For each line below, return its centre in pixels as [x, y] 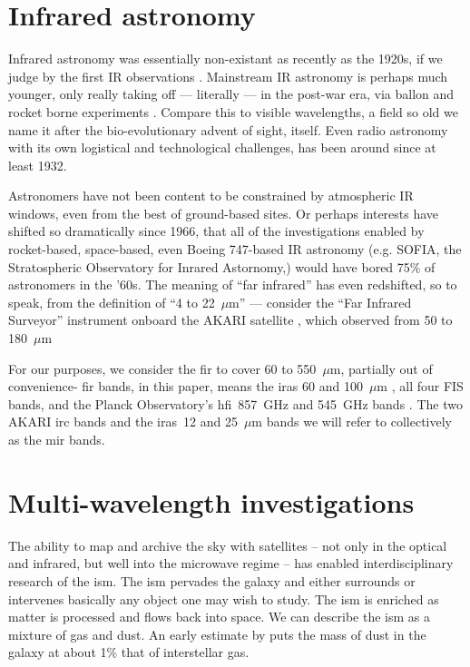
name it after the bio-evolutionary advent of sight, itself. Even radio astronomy [228, 129]
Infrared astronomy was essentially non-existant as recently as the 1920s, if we [225, 59]
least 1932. [38, 165]
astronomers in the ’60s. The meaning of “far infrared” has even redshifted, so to [233, 284]
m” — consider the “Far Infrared [320, 302]
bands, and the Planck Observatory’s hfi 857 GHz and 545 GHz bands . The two [235, 403]
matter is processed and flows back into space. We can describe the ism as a [219, 617]
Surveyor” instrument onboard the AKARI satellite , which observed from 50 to [230, 320]
